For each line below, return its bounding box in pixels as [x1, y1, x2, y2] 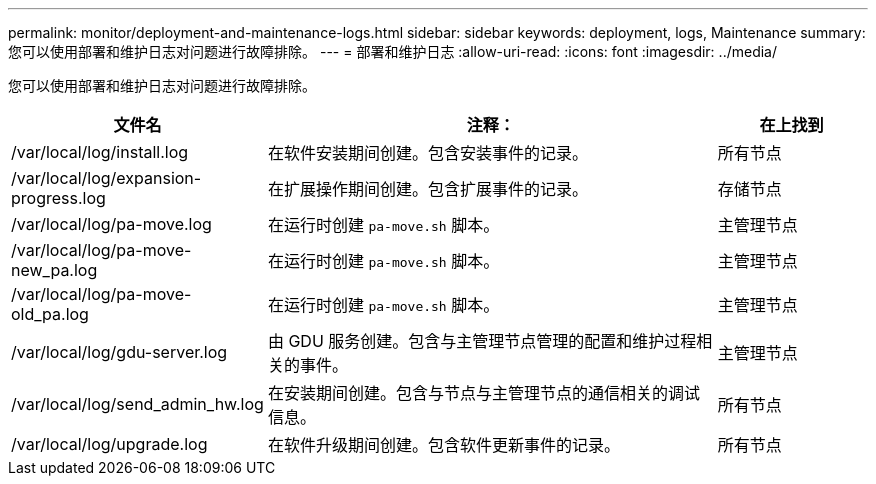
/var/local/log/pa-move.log [11, 214, 212, 234]
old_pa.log [11, 304, 89, 324]
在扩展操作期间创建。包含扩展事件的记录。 [267, 179, 588, 199]
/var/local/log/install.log [11, 142, 189, 162]
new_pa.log [11, 260, 98, 280]
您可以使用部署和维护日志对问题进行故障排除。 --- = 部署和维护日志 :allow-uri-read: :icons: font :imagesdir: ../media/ [8, 43, 778, 60]
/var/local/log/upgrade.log [11, 434, 208, 454]
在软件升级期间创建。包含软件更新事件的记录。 [267, 435, 620, 455]
